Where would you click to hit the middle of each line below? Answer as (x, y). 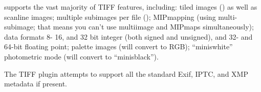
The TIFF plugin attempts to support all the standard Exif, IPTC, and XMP (126, 73)
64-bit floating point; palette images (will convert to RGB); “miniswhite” (118, 47)
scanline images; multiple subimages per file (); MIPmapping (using (110, 17)
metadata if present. (36, 84)
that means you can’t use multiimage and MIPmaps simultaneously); (146, 27)
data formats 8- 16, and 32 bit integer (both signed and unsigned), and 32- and (128, 36)
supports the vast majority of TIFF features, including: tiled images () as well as (131, 7)
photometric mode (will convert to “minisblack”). (81, 56)
